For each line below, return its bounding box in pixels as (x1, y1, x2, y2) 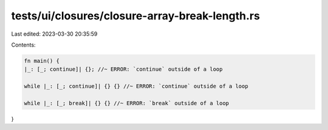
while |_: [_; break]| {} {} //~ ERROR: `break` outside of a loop (24, 100, 230, 106)
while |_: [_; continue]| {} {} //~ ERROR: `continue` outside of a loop (24, 83, 248, 90)
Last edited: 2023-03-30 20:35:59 (11, 30, 98, 37)
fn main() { (24, 57, 60, 64)
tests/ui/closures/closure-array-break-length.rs (11, 9, 261, 22)
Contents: (11, 41, 36, 48)
